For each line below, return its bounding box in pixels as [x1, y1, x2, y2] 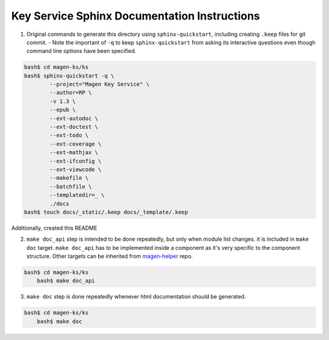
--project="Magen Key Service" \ [49, 81, 150, 88]
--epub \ [49, 107, 76, 113]
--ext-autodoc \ [49, 115, 99, 122]
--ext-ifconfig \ [49, 157, 102, 165]
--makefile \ [49, 174, 89, 182]
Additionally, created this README [11, 224, 97, 232]
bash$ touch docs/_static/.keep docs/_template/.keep [24, 208, 188, 216]
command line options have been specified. [26, 48, 136, 55]
